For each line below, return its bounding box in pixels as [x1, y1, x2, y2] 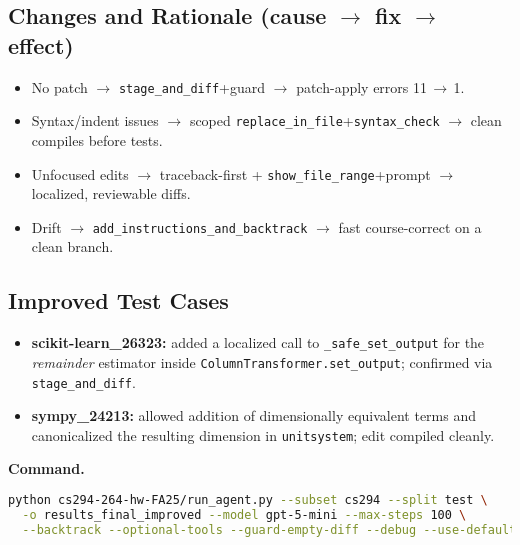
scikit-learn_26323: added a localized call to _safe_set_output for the [31, 332, 485, 353]
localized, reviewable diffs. [31, 183, 191, 204]
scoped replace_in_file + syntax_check [189, 110, 440, 131]
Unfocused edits [31, 163, 129, 184]
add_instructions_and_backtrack [92, 221, 308, 236]
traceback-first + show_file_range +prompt [159, 163, 431, 184]
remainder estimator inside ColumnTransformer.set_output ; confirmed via [31, 351, 493, 372]
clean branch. [31, 236, 114, 257]
